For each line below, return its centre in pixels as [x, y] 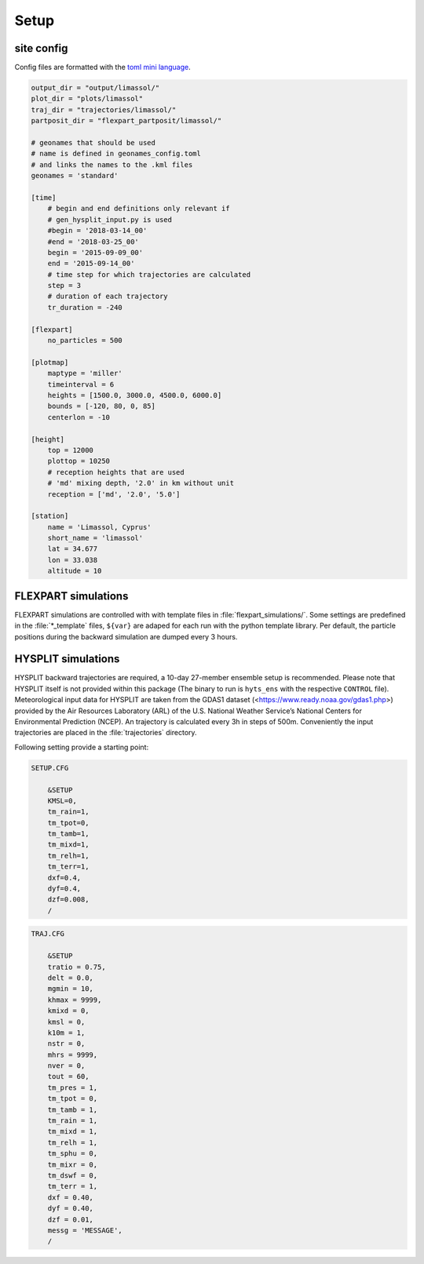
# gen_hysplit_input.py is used [110, 219]
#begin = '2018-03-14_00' [97, 231]
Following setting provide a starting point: [82, 747]
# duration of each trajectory [108, 297]
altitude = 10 [75, 571]
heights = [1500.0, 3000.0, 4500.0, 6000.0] [135, 395]
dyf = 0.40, [71, 1209]
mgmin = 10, [71, 989]
